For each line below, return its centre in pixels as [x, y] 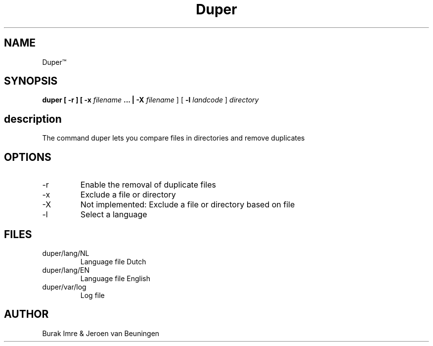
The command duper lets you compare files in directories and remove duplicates [173, 138]
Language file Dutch [113, 261]
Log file [92, 295]
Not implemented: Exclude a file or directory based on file [188, 205]
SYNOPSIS [31, 81]
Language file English [115, 278]
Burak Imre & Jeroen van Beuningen [101, 333]
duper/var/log [64, 287]
